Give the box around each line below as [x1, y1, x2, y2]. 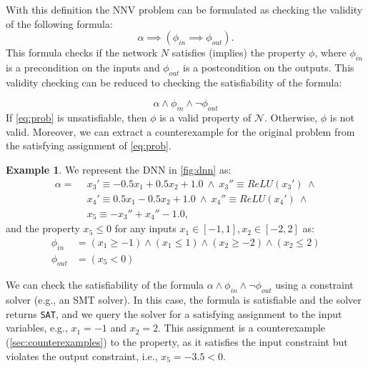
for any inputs [114, 221, 176, 236]
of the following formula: [6, 16, 113, 31]
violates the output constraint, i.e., [6, 348, 158, 363]
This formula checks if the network [6, 45, 158, 60]
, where [314, 45, 347, 60]
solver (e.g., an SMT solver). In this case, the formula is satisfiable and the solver [6, 292, 362, 307]
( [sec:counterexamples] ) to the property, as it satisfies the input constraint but [6, 334, 348, 349]
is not [329, 110, 355, 125]
